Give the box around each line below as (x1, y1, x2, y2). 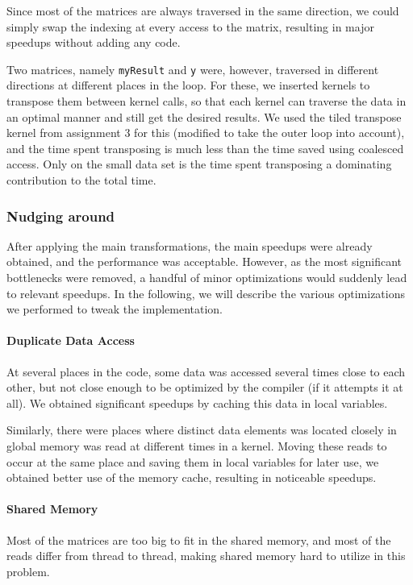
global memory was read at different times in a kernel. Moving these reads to (6, 437, 387, 454)
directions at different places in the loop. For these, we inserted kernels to (6, 77, 370, 93)
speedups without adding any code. (6, 34, 181, 51)
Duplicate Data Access (6, 332, 135, 349)
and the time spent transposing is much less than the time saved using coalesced (6, 139, 404, 156)
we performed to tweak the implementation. (6, 301, 223, 317)
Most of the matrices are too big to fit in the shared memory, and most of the (6, 531, 391, 548)
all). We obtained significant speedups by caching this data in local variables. (6, 394, 388, 411)
